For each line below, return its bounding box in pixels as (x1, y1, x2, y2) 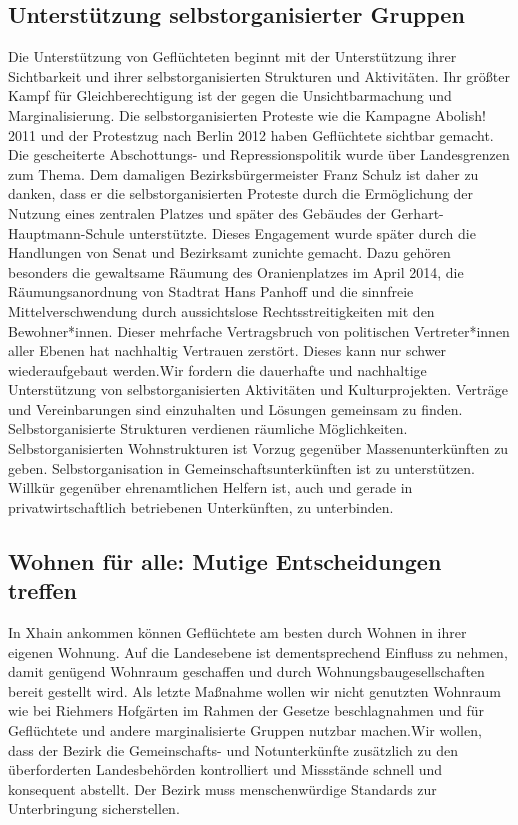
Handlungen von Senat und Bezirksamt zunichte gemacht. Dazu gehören (8, 242, 451, 263)
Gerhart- (390, 202, 444, 223)
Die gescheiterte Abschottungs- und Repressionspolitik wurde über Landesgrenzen (8, 144, 510, 165)
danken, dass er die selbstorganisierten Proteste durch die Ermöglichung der (8, 183, 474, 204)
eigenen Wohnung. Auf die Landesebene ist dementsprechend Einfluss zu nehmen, (8, 641, 508, 662)
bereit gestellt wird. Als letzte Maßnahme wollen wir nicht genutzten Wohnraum (8, 680, 502, 701)
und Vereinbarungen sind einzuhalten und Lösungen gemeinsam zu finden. (8, 398, 463, 419)
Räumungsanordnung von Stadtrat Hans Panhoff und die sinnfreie (8, 281, 414, 302)
